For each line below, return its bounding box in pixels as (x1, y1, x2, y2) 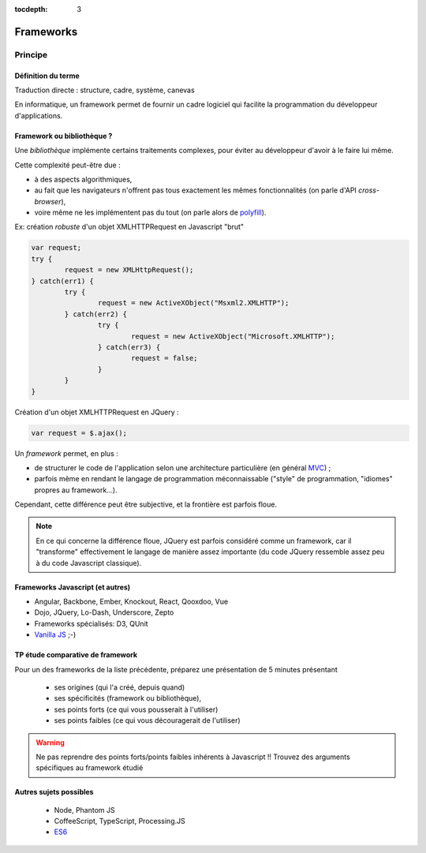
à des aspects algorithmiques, (34, 174, 133, 184)
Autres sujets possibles (14, 788, 94, 797)
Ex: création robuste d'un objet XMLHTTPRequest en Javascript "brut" (14, 222, 245, 232)
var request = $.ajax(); (31, 428, 128, 437)
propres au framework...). (34, 485, 118, 495)
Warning (35, 738, 65, 747)
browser (34, 196, 62, 206)
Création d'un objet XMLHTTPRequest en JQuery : (14, 407, 179, 417)
